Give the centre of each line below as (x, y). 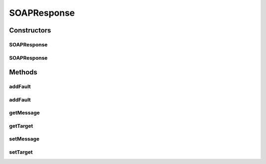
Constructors (30, 30)
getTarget (21, 126)
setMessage (24, 139)
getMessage (25, 113)
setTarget (21, 152)
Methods (23, 72)
